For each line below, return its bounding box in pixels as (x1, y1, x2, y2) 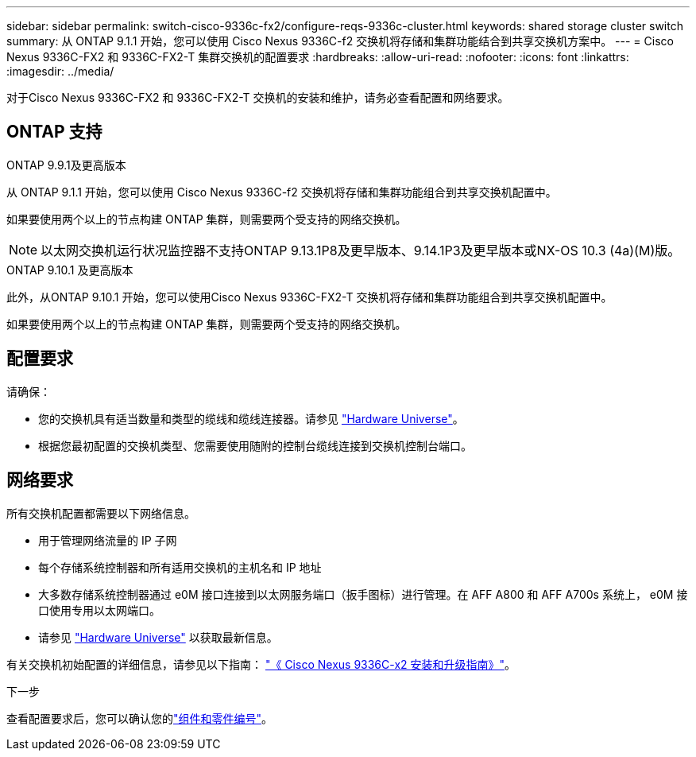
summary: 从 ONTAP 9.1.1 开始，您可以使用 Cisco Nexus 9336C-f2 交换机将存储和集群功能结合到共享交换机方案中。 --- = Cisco (6, 34, 674, 48)
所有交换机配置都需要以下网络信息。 (6, 506, 195, 520)
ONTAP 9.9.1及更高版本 (6, 157, 126, 172)
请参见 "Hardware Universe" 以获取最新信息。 (38, 630, 278, 644)
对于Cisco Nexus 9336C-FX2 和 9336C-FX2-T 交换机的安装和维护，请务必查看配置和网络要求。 (6, 91, 509, 104)
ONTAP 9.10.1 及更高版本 (6, 262, 133, 277)
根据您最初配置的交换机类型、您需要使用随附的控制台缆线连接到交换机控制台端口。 (38, 438, 472, 452)
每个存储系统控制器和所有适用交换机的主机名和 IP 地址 (38, 560, 322, 574)
